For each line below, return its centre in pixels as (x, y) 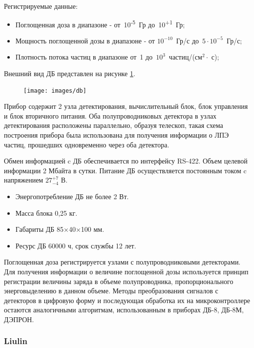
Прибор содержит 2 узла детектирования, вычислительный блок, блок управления (126, 106)
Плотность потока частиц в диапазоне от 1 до (84, 57)
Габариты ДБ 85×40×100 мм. (60, 229)
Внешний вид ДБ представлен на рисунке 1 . (70, 73)
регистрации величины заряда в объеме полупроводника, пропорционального (119, 281)
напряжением (24, 180)
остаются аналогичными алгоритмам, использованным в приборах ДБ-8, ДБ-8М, (124, 310)
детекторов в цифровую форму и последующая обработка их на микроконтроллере (127, 300)
